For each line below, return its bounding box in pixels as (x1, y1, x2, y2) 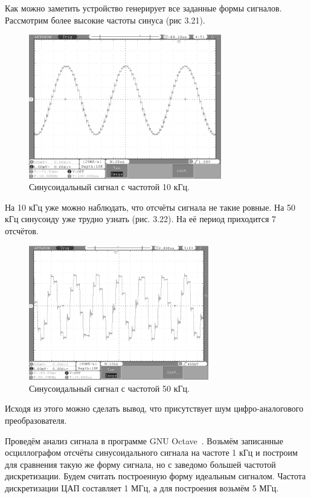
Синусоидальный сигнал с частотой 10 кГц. (29, 180, 190, 193)
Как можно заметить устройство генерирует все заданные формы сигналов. (5, 2, 282, 14)
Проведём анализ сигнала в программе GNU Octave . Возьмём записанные (5, 434, 283, 447)
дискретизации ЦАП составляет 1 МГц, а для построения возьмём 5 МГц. (5, 482, 279, 494)
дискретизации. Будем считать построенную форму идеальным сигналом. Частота (5, 470, 306, 482)
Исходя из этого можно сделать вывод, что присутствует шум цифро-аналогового (5, 402, 304, 415)
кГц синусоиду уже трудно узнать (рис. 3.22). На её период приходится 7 (5, 212, 276, 225)
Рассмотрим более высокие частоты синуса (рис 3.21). (5, 13, 205, 26)
